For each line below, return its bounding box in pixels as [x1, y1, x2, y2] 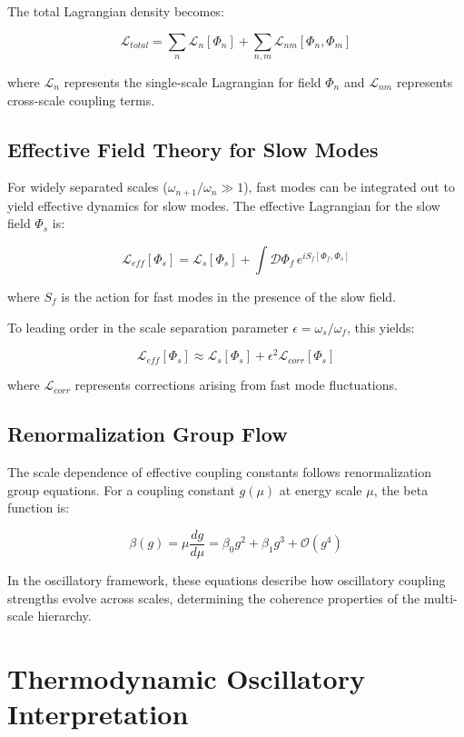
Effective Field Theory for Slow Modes [7, 134, 379, 163]
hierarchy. [37, 606, 92, 625]
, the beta [373, 480, 429, 499]
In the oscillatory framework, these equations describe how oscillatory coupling [7, 570, 446, 589]
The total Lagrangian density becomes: [7, 2, 224, 20]
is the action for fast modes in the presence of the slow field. [61, 287, 397, 306]
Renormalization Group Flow [7, 420, 288, 448]
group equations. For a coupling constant [7, 480, 235, 499]
